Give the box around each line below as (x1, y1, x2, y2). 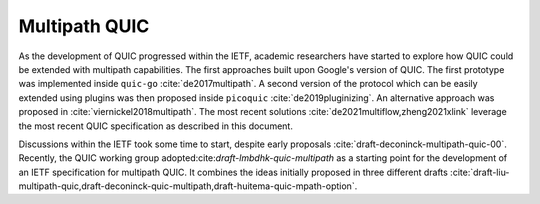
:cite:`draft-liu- (450, 166, 510, 178)
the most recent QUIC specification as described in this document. (18, 120, 294, 132)
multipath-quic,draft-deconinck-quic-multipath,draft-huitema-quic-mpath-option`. (18, 180, 358, 192)
